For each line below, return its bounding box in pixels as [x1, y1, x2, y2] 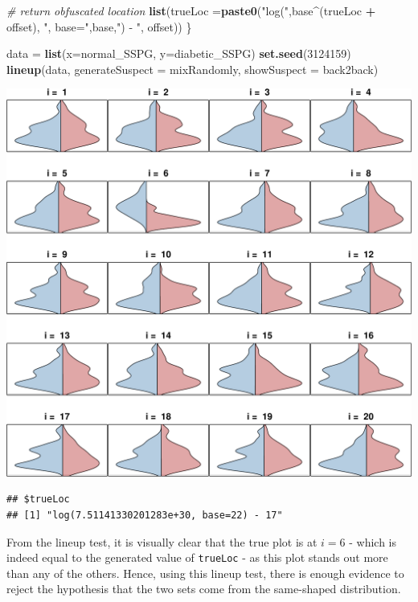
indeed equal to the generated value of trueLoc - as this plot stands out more [6, 549, 388, 566]
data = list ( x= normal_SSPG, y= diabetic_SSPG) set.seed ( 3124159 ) [6, 45, 351, 62]
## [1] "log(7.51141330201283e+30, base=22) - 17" [6, 509, 283, 521]
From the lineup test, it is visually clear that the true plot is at [6, 533, 318, 550]
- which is [349, 533, 397, 550]
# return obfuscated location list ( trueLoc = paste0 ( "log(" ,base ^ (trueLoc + [6, 2, 376, 18]
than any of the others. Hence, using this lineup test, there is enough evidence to [6, 564, 404, 581]
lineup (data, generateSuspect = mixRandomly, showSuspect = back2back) [6, 60, 379, 77]
